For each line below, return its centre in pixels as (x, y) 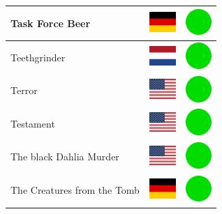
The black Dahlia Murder (65, 156)
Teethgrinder (38, 57)
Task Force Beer (51, 23)
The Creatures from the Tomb (75, 190)
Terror (24, 90)
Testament (33, 123)
